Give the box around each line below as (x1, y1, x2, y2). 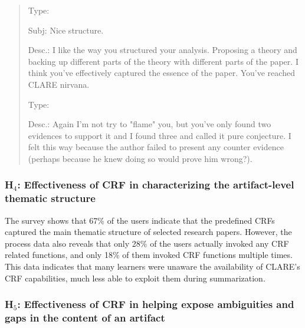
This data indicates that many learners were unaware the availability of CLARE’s (5, 260, 300, 273)
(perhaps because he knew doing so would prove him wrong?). (28, 152, 252, 164)
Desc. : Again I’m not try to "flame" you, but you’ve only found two (28, 118, 271, 130)
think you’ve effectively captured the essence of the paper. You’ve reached (28, 67, 295, 79)
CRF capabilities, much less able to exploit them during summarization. (5, 271, 265, 284)
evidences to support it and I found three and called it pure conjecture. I (28, 129, 291, 141)
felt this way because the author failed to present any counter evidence (28, 141, 284, 153)
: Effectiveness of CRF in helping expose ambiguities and (17, 297, 294, 312)
